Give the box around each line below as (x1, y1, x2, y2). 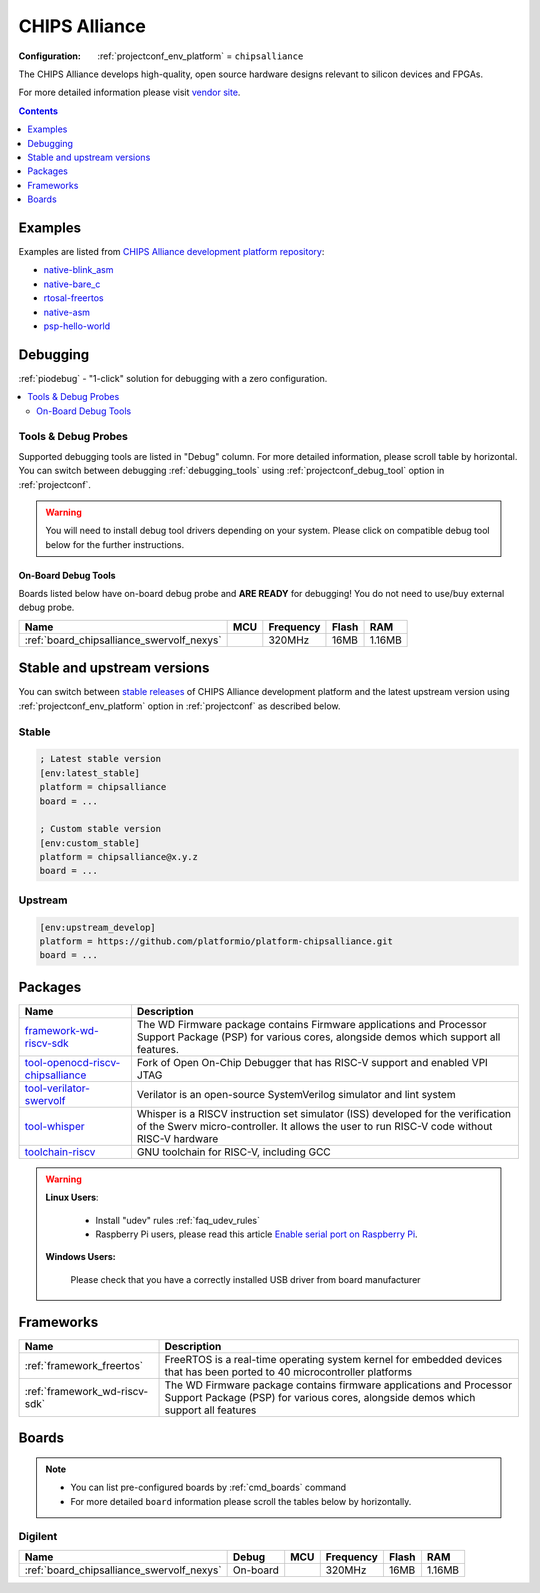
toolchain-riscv (24, 1145, 96, 1159)
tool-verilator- (24, 1081, 90, 1095)
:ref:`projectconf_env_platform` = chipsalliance (97, 50, 304, 62)
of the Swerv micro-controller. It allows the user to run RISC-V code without (136, 1119, 493, 1133)
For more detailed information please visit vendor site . (18, 86, 241, 99)
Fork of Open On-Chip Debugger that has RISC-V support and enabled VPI (136, 1055, 489, 1069)
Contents (18, 105, 59, 117)
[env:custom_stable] (39, 837, 140, 849)
